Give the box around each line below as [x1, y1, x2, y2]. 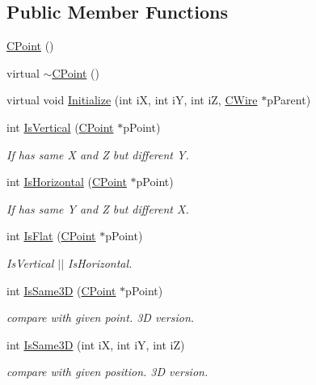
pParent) [267, 91, 311, 108]
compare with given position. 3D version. [6, 363, 209, 380]
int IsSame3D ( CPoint [6, 281, 116, 298]
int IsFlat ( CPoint [6, 227, 96, 244]
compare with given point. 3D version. [6, 309, 195, 326]
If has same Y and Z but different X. [6, 200, 189, 217]
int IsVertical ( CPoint [6, 118, 114, 135]
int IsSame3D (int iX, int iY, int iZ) [6, 336, 185, 353]
